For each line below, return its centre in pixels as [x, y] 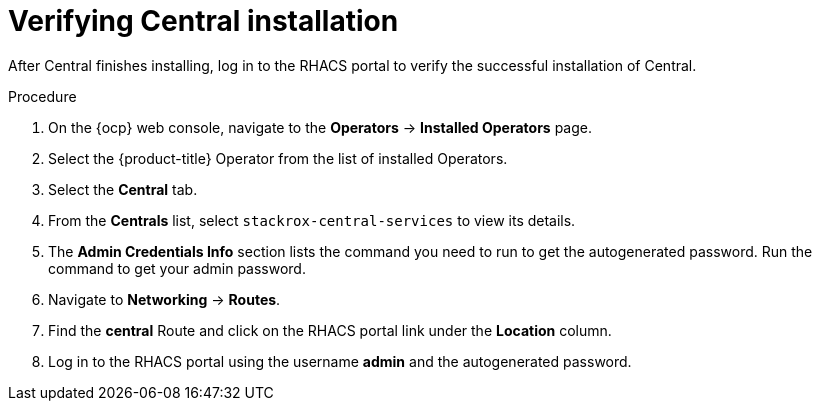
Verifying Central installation [203, 21]
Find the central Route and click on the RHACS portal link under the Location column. [330, 330]
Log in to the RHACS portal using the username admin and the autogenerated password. [340, 361]
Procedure [42, 96]
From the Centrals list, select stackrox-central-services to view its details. [312, 220]
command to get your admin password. [177, 268]
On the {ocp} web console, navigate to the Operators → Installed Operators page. [320, 127]
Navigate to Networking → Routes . [164, 299]
